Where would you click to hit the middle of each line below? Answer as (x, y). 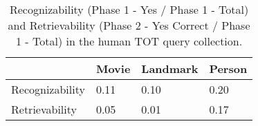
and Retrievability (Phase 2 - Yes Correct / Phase (129, 25)
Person (228, 69)
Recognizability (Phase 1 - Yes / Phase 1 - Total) (129, 9)
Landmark (170, 69)
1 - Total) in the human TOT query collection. (129, 41)
